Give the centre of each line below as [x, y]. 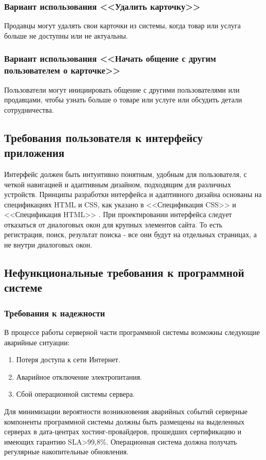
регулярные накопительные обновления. [66, 452]
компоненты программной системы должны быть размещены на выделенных [124, 421]
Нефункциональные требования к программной [124, 272]
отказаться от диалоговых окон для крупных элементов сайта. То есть [113, 224]
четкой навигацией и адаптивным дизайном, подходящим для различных [118, 184]
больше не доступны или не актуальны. [66, 35]
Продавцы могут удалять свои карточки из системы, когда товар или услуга [122, 25]
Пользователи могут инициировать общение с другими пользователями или [122, 89]
